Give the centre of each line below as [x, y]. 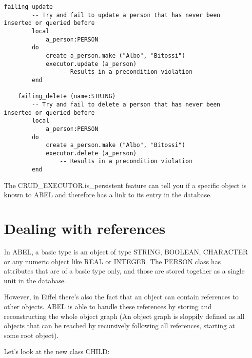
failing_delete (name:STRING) [67, 96]
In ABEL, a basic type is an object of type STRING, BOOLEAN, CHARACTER [126, 252]
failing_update [29, 7]
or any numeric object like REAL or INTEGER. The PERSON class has [113, 261]
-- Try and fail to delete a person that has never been [126, 104]
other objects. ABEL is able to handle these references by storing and [108, 306]
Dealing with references [85, 228]
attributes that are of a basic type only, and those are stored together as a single [124, 271]
